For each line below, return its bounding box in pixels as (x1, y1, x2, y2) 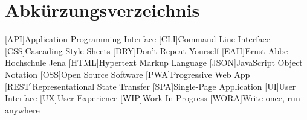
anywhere (5, 103, 40, 116)
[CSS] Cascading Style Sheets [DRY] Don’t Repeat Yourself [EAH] (5, 44, 245, 57)
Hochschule (5, 56, 47, 69)
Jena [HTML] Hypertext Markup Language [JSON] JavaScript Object (48, 56, 303, 69)
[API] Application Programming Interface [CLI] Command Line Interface (5, 33, 270, 45)
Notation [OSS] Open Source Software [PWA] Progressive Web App (5, 68, 250, 80)
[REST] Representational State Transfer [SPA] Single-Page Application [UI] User (5, 80, 296, 92)
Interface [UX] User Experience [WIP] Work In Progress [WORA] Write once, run (5, 92, 300, 104)
